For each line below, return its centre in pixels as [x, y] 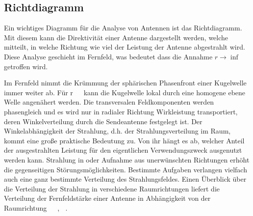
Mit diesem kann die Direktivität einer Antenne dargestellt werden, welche [116, 37]
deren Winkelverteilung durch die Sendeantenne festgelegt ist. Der [103, 121]
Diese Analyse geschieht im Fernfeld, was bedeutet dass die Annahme [108, 56]
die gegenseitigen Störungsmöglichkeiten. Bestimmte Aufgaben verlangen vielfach [126, 169]
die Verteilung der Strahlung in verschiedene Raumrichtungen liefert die [112, 188]
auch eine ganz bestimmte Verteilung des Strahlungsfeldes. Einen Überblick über [125, 179]
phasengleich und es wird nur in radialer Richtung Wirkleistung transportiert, [121, 111]
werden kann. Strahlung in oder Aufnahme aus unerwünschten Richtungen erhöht [127, 159]
